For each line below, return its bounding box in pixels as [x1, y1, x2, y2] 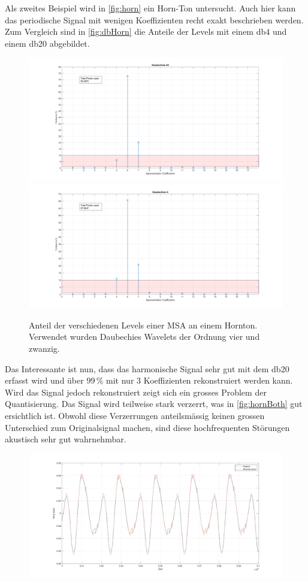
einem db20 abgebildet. [5, 37, 90, 49]
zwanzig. [29, 342, 60, 354]
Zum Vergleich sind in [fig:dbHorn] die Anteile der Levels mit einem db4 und [5, 25, 287, 38]
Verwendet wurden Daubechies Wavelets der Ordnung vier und [29, 330, 260, 343]
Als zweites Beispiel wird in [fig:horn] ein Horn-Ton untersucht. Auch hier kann [5, 2, 296, 14]
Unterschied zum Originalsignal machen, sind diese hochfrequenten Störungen [5, 421, 290, 433]
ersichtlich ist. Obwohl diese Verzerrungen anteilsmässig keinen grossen [5, 409, 265, 421]
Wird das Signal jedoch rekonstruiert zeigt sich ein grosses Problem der [5, 385, 267, 398]
